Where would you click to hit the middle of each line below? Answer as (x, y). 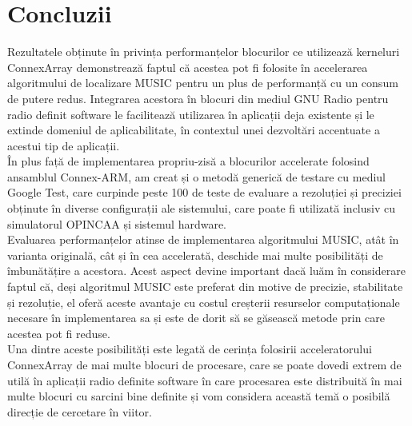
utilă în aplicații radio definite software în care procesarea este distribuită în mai (205, 380)
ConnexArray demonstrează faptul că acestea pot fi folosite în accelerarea (188, 67)
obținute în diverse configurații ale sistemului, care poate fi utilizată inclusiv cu (202, 208)
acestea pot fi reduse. (59, 333)
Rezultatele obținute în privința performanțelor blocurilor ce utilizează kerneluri (204, 52)
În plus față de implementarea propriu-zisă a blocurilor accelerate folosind (188, 161)
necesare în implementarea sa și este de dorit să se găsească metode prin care (196, 318)
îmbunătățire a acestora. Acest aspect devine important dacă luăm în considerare (206, 271)
